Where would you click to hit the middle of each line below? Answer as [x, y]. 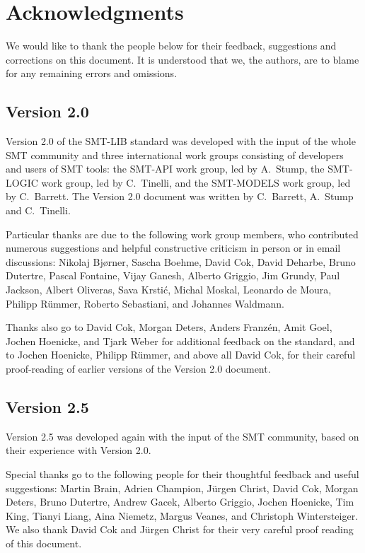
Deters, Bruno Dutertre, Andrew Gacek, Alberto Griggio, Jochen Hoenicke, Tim [180, 502]
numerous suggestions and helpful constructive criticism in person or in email [173, 248]
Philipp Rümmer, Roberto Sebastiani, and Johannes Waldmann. [145, 303]
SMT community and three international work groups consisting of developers [175, 155]
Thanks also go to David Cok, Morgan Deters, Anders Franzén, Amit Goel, [169, 327]
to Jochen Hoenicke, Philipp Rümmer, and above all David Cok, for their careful [181, 355]
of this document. [44, 543]
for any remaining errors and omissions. [92, 73]
